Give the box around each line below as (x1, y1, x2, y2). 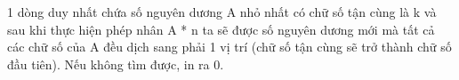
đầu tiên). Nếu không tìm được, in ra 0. (7, 54, 224, 73)
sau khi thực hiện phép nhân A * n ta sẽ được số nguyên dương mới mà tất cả (7, 20, 435, 38)
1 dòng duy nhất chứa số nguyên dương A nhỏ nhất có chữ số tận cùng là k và (7, 3, 437, 20)
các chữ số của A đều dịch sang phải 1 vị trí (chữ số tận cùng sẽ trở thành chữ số (7, 37, 452, 56)
